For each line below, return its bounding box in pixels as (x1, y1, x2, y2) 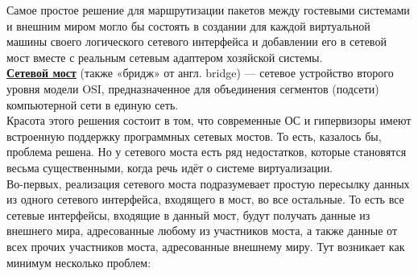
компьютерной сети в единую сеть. (6, 96, 179, 113)
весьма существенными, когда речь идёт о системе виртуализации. (6, 159, 333, 175)
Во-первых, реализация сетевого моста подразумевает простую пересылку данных (6, 175, 410, 192)
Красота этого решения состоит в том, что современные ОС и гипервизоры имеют (6, 112, 412, 129)
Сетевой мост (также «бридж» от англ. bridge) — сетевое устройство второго (6, 64, 394, 81)
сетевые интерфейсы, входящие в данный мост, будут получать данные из (6, 206, 370, 223)
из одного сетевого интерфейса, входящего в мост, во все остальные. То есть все (6, 191, 404, 208)
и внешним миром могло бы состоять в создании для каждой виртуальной (6, 17, 370, 34)
